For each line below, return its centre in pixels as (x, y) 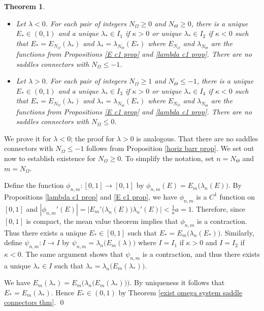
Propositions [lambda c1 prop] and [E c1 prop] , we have (91, 196)
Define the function (34, 185)
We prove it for (28, 138)
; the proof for (93, 138)
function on (237, 196)
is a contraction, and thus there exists (201, 254)
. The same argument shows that (72, 254)
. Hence (63, 292)
